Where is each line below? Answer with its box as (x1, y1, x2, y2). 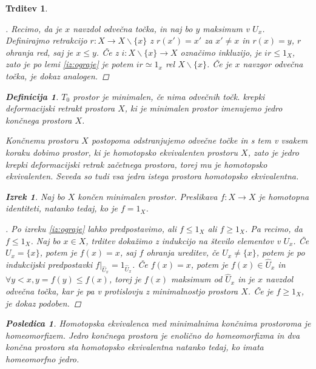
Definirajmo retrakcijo (5, 34, 87, 47)
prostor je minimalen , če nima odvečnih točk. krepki (73, 90, 265, 102)
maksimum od (171, 273, 223, 285)
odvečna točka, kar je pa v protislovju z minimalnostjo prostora (5, 284, 238, 297)
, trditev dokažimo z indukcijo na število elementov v (86, 234, 281, 247)
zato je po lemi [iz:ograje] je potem (5, 58, 133, 70)
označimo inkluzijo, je (180, 45, 262, 58)
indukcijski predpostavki (5, 258, 93, 270)
